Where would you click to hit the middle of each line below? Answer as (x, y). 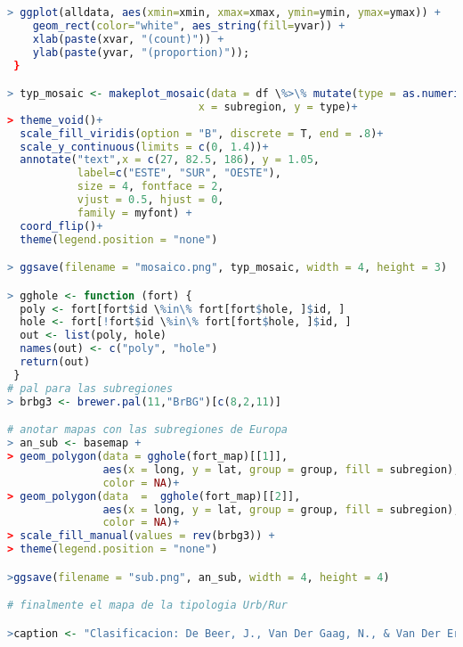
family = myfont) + (134, 213)
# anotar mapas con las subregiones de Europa (147, 430)
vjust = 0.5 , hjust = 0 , (150, 200)
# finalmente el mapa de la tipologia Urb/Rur (147, 606)
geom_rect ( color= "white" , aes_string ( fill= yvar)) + (189, 25)
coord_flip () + (61, 226)
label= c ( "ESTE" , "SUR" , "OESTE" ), (179, 173)
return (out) (55, 362)
